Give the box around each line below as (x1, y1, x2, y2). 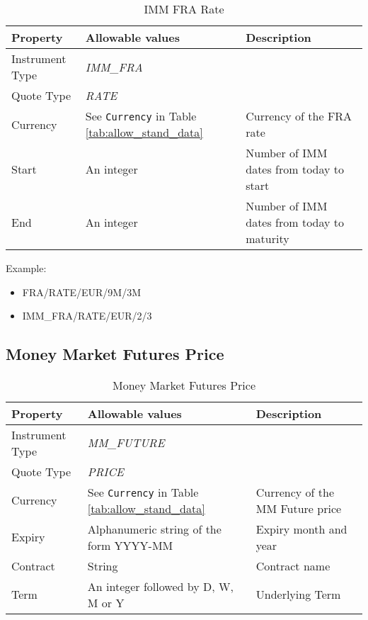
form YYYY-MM (87, 536, 173, 553)
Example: (6, 261, 47, 275)
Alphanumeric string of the (87, 520, 222, 537)
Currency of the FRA (246, 108, 352, 124)
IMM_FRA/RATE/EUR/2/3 (22, 308, 152, 323)
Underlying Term (255, 586, 341, 603)
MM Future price (255, 500, 342, 517)
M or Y (87, 594, 125, 611)
